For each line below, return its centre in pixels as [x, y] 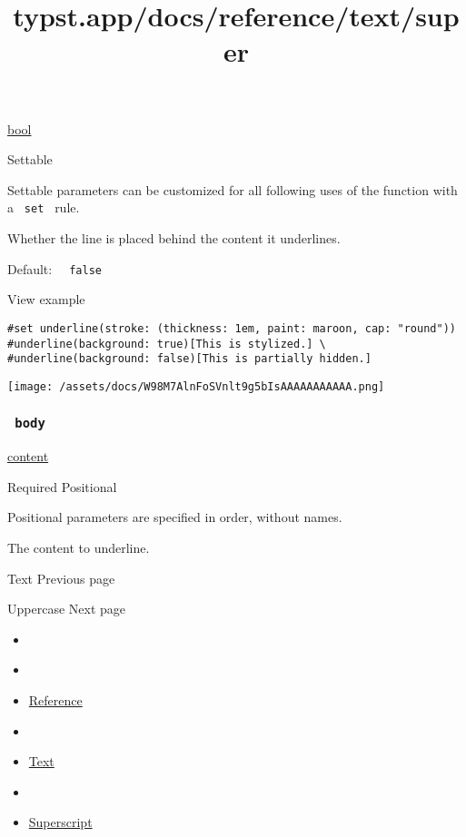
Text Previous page [61, 578]
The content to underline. [79, 548]
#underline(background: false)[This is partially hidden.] [189, 359]
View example [46, 299]
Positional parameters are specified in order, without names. [175, 517]
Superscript [60, 822]
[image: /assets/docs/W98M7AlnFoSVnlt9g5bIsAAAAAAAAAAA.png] [196, 386]
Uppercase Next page [66, 609]
